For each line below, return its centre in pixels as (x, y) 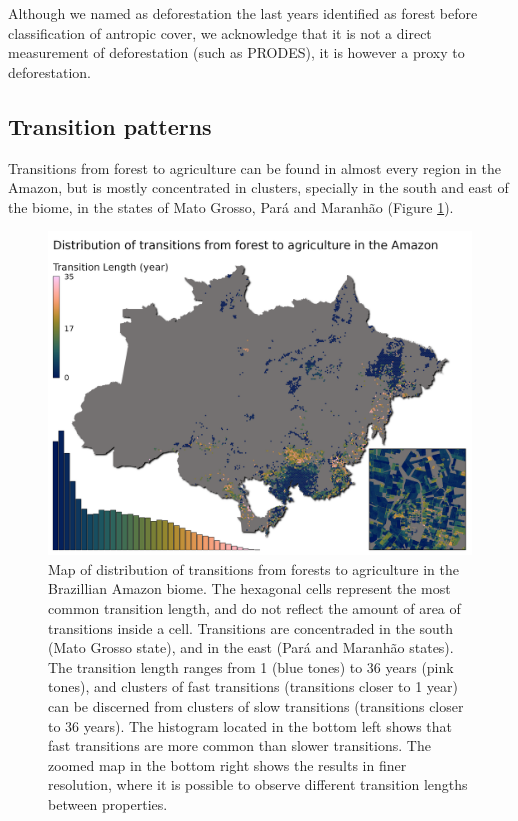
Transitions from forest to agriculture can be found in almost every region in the (254, 167)
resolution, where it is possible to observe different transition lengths (258, 784)
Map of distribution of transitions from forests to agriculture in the (253, 568)
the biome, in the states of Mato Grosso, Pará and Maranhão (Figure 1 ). (231, 206)
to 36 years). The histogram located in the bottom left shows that (250, 725)
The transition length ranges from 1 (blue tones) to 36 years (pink (251, 666)
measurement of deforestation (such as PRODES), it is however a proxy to (236, 52)
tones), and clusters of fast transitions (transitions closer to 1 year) (253, 686)
